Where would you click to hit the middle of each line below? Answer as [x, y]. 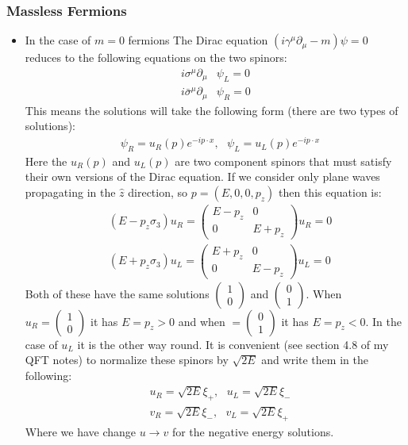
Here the [46, 161]
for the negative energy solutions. [253, 431]
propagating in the [70, 192]
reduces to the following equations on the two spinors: [156, 58]
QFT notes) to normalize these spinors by [127, 360]
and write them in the [315, 360]
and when [202, 321]
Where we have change [81, 431]
